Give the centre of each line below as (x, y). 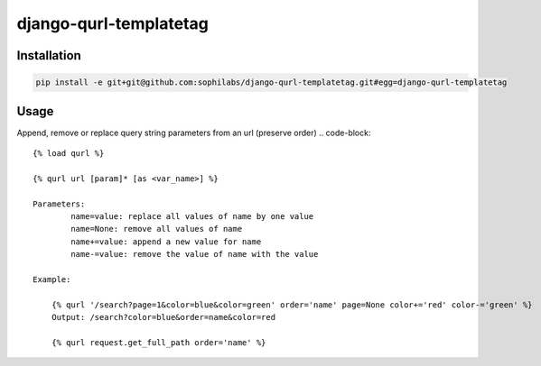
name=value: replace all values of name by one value (192, 216)
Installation (49, 55)
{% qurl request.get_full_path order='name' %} (159, 342)
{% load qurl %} (69, 154)
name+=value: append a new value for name (166, 242)
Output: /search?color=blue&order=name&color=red (163, 317)
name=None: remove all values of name (157, 229)
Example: (52, 279)
